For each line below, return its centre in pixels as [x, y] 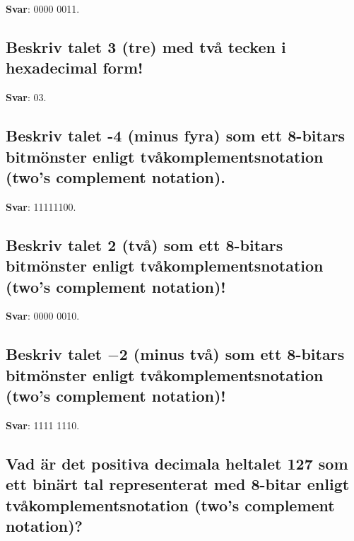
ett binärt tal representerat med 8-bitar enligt [178, 484]
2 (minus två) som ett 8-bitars [232, 354]
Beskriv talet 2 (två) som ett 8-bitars [144, 244]
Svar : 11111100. [41, 206]
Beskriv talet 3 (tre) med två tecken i [146, 46]
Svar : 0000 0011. [43, 8]
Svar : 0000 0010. [43, 316]
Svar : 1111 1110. [43, 425]
